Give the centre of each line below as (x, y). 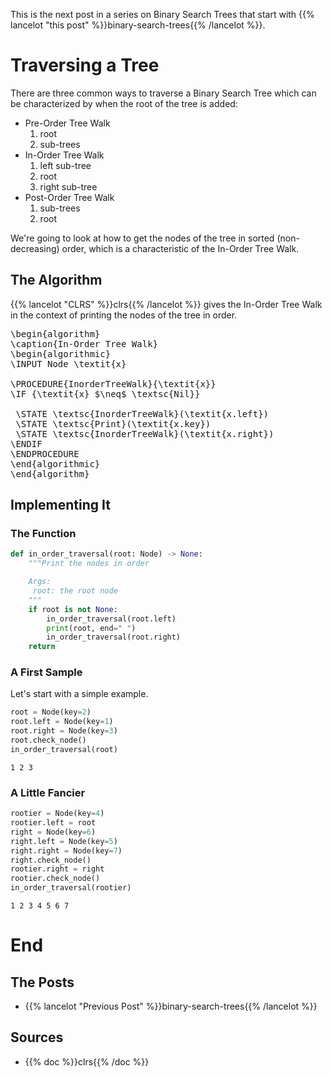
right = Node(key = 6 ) (53, 832)
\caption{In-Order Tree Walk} (84, 343)
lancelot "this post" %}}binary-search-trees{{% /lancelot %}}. (138, 25)
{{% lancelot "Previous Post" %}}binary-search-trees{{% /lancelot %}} (171, 1006)
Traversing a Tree (85, 65)
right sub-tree (68, 186)
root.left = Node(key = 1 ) (62, 722)
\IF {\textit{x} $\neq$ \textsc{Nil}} (105, 393)
